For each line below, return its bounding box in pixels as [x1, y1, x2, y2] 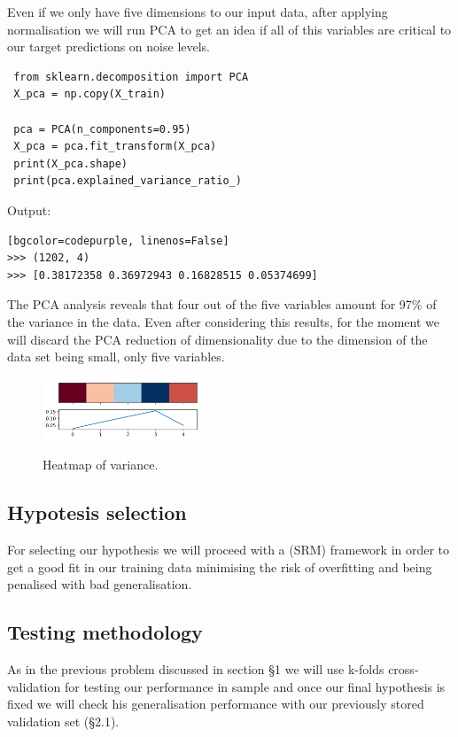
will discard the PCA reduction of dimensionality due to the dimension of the [7, 330, 428, 348]
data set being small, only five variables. [7, 347, 225, 366]
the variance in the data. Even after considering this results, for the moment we [7, 312, 439, 330]
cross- [388, 659, 419, 678]
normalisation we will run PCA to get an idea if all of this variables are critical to [7, 19, 452, 38]
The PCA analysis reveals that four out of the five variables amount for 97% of [7, 295, 437, 314]
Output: [7, 200, 51, 219]
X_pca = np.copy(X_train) [13, 88, 166, 101]
